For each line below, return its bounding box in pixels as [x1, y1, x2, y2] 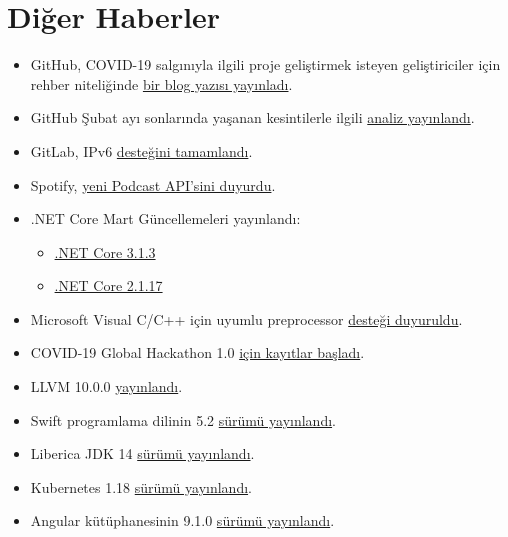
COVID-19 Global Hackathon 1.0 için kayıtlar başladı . [30, 342, 365, 363]
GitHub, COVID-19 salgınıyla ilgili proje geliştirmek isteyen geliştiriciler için [30, 54, 501, 75]
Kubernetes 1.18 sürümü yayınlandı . [30, 476, 252, 497]
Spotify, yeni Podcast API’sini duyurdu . [30, 174, 276, 195]
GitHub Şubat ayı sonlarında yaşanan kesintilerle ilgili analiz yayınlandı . [30, 107, 475, 128]
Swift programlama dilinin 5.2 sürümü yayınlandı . [30, 409, 336, 430]
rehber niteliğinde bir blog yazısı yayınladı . [30, 73, 293, 94]
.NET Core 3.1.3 [54, 241, 156, 262]
